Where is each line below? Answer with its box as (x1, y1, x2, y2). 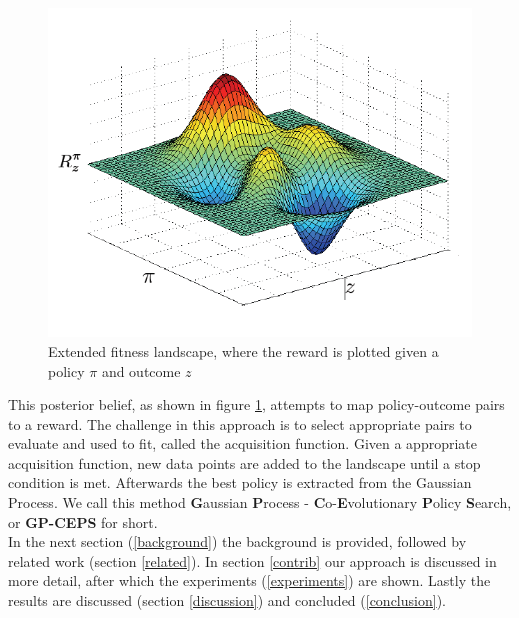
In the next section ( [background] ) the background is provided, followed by (8, 531, 467, 552)
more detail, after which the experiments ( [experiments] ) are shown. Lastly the (8, 570, 491, 591)
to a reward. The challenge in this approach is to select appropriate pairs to (8, 413, 472, 434)
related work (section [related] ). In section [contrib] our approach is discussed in (8, 550, 497, 571)
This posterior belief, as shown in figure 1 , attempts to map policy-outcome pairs (8, 394, 505, 415)
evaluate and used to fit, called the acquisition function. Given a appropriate (8, 433, 477, 454)
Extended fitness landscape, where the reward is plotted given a (48, 340, 439, 361)
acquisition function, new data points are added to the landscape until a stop (8, 452, 481, 473)
